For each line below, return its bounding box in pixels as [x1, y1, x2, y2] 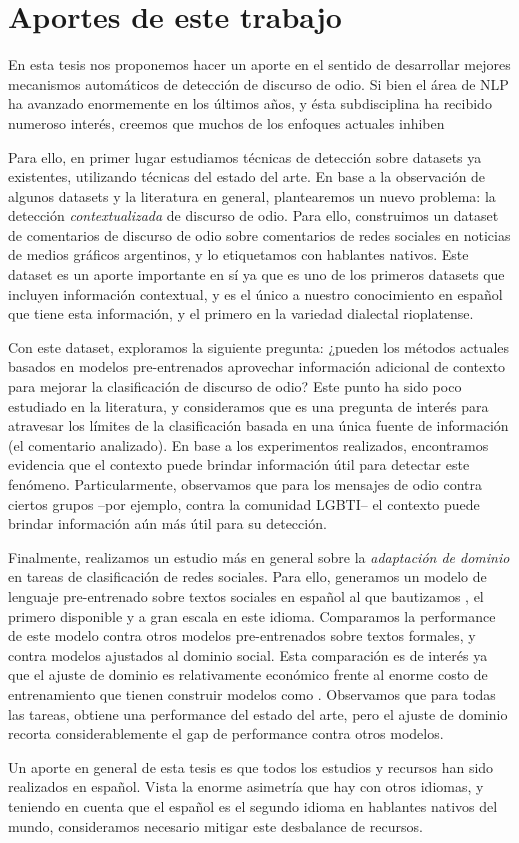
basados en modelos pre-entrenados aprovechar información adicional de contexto [8, 356, 506, 377]
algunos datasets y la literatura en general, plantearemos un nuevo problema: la [8, 185, 496, 206]
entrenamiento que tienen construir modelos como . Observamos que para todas [8, 683, 496, 704]
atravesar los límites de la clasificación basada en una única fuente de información [8, 415, 509, 436]
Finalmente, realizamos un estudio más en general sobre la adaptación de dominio [8, 546, 510, 567]
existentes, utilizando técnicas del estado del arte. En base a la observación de [8, 166, 486, 187]
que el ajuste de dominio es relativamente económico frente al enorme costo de [8, 664, 488, 685]
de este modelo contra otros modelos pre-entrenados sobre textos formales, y [8, 625, 476, 646]
